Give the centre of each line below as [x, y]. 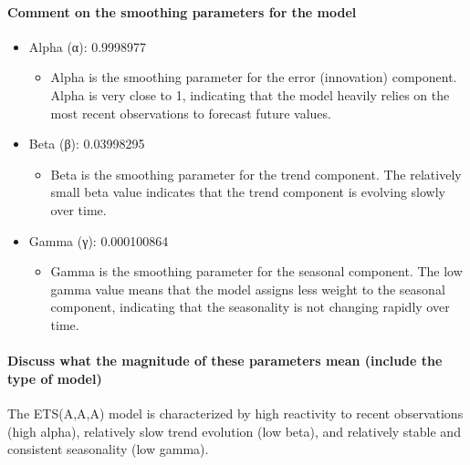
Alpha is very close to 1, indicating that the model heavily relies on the [250, 94]
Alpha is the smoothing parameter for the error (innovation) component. [254, 77]
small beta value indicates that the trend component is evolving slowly [248, 192]
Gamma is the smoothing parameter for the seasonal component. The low [256, 271]
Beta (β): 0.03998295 [87, 144]
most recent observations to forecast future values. [191, 113]
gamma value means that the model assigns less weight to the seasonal [248, 289]
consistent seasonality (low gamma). [108, 449]
